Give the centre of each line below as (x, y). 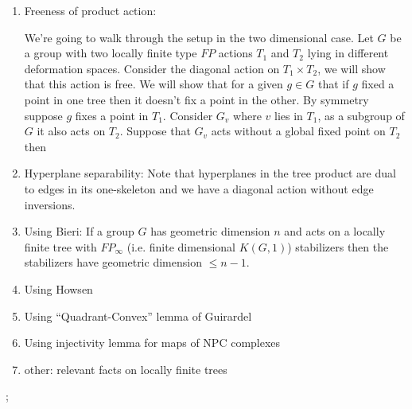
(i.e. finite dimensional (181, 246)
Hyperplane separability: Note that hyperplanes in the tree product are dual (210, 173)
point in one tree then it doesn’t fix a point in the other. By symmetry (196, 99)
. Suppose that (155, 131)
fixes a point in (112, 115)
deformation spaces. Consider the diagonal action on (152, 68)
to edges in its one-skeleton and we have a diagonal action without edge (199, 188)
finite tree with (60, 246)
